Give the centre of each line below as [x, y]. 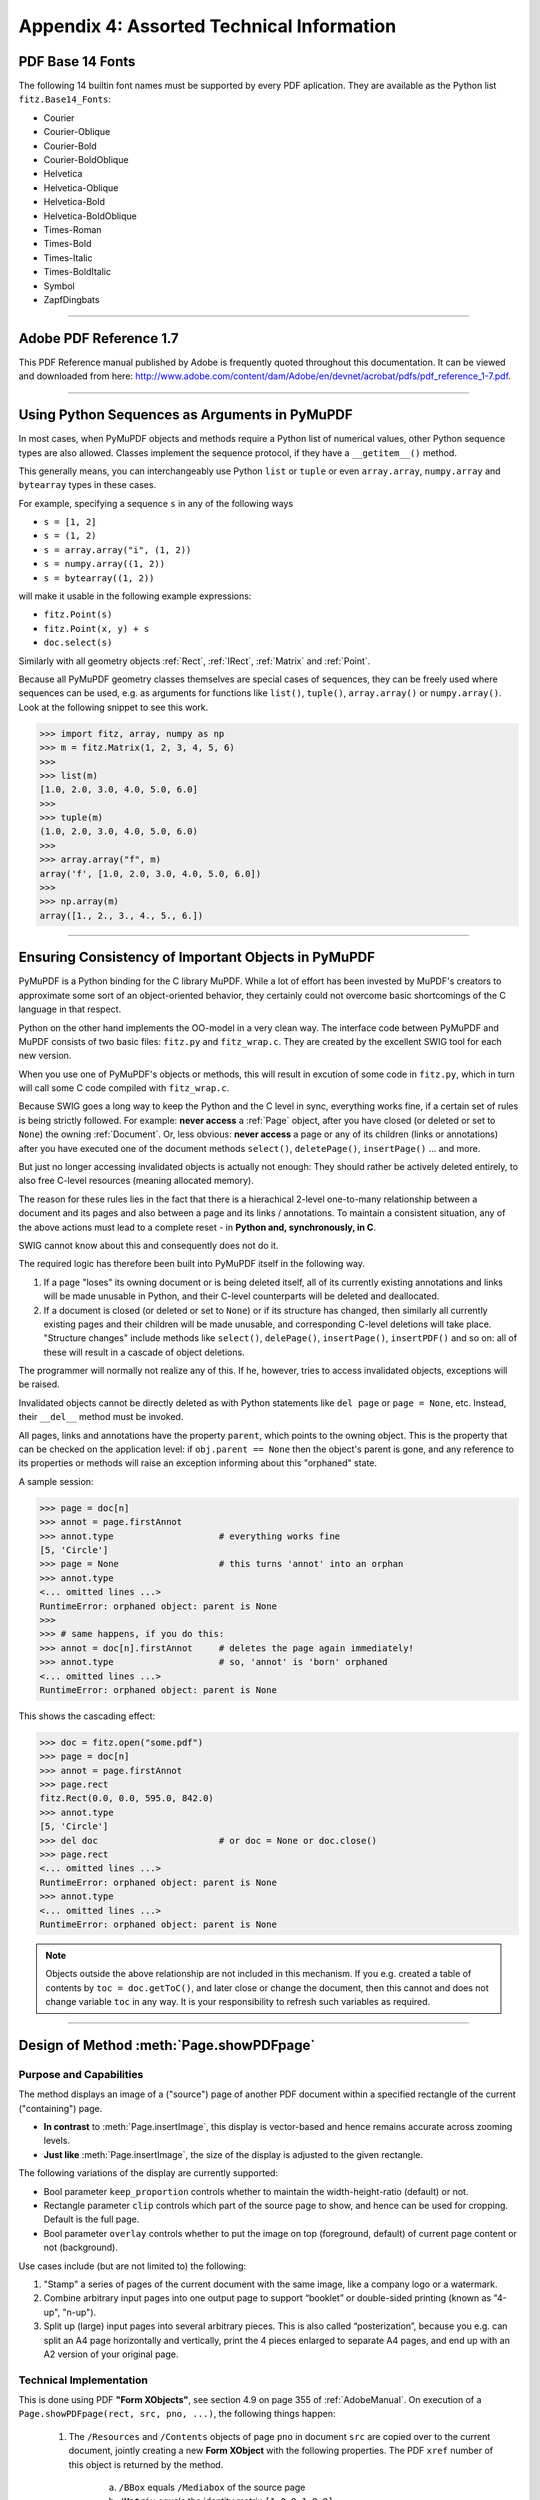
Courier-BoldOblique [86, 160]
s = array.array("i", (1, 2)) [117, 549]
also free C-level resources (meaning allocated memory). [136, 1181]
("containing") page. [60, 2108]
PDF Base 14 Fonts [77, 61]
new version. [45, 1056]
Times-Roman [72, 229]
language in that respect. [70, 1009]
